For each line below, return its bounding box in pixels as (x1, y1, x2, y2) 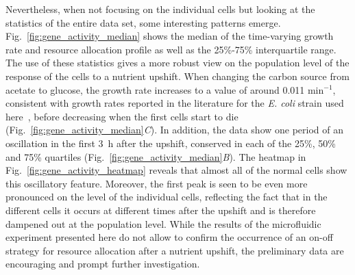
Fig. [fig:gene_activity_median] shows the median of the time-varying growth (5, 29, 334, 43)
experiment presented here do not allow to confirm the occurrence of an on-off (5, 230, 333, 244)
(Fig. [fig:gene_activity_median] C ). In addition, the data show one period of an (5, 122, 344, 137)
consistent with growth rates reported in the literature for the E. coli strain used (5, 96, 344, 110)
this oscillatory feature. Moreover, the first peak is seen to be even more (5, 176, 308, 190)
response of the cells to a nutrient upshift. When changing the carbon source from (5, 68, 350, 83)
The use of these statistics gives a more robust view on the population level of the (5, 55, 350, 70)
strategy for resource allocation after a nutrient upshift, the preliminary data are (5, 243, 344, 257)
